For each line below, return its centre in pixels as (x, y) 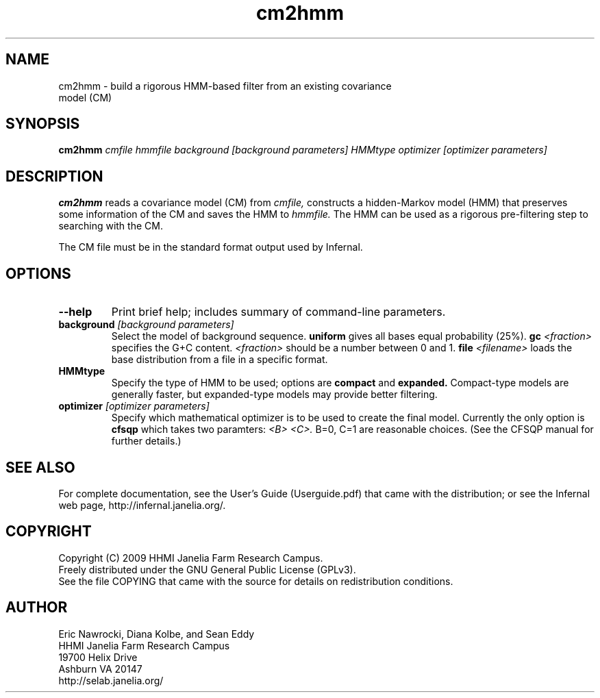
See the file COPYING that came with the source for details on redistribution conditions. (256, 581)
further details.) (146, 441)
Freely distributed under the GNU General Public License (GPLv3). (207, 569)
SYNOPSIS (43, 124)
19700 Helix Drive (98, 657)
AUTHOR (37, 608)
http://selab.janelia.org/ (111, 680)
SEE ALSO (40, 467)
